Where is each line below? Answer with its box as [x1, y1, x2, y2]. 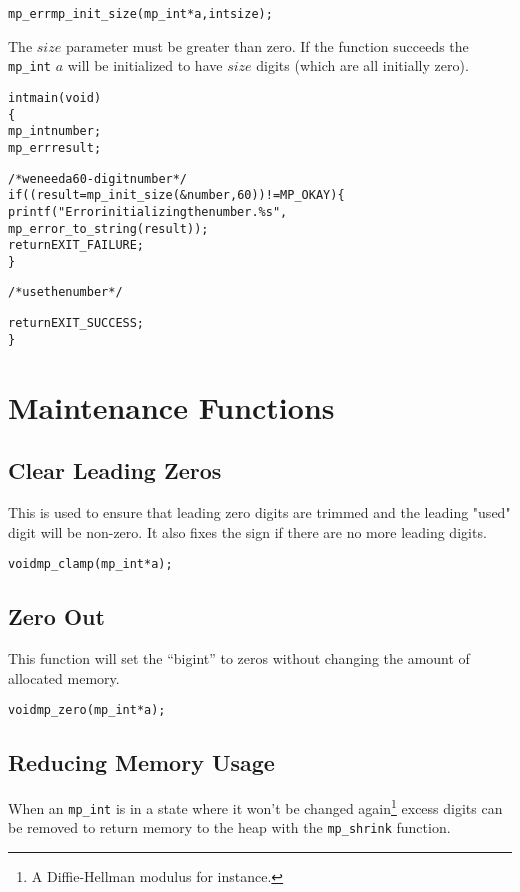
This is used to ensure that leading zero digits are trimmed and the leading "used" [8, 502, 511, 523]
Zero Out [8, 601, 105, 632]
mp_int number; [8, 124, 102, 139]
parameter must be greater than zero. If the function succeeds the [65, 35, 469, 56]
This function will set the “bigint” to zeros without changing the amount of [8, 648, 470, 669]
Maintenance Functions [8, 386, 335, 427]
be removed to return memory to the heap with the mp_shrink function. [8, 817, 451, 838]
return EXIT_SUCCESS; [8, 316, 145, 331]
